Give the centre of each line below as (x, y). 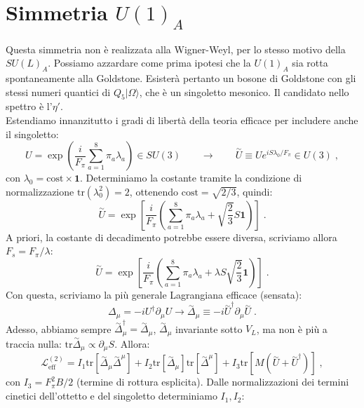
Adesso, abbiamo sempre (59, 328)
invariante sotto (209, 328)
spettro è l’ (29, 106)
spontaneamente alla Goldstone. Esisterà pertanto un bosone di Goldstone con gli (181, 77)
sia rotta (310, 63)
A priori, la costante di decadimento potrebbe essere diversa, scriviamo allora (171, 237)
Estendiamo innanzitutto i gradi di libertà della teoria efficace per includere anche (182, 120)
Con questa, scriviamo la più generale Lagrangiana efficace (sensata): (154, 294)
